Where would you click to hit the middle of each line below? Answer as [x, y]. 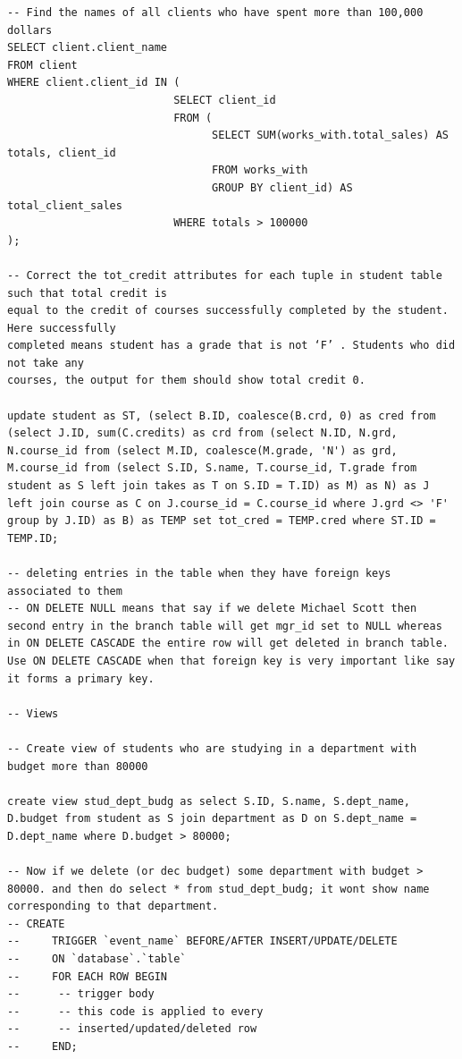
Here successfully [62, 328]
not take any [46, 363]
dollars [30, 30]
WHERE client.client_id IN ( [94, 83]
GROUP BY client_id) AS [282, 187]
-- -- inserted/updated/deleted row [132, 1029]
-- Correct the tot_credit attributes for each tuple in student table [225, 275]
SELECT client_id [225, 100]
